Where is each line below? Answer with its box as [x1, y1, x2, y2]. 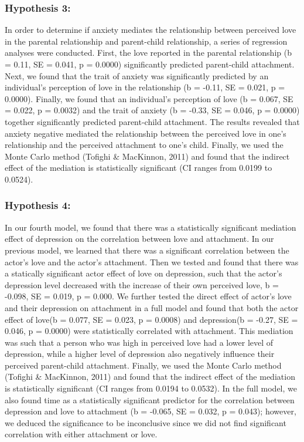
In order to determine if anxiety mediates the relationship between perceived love [5, 23, 296, 36]
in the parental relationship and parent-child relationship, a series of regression [5, 35, 288, 47]
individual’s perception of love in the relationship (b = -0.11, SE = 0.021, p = [5, 81, 285, 93]
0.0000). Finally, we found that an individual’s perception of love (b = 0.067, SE [5, 92, 293, 104]
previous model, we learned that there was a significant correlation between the [5, 244, 289, 256]
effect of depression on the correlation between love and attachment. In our [5, 232, 274, 245]
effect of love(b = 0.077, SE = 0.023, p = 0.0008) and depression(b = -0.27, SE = [5, 313, 298, 325]
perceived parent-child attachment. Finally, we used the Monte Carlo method [5, 359, 282, 371]
